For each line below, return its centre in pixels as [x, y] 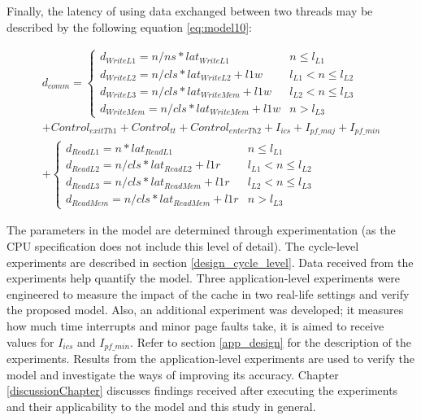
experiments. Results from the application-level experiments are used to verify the [211, 359]
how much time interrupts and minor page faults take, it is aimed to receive [195, 325]
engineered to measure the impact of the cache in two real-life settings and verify [208, 293]
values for [30, 341]
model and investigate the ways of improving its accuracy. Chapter [173, 374]
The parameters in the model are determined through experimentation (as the [201, 230]
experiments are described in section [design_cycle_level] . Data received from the [210, 262]
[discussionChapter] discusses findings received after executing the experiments [202, 390]
